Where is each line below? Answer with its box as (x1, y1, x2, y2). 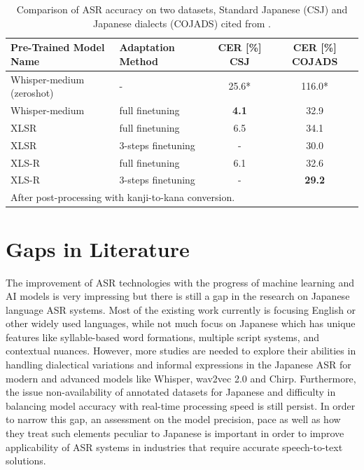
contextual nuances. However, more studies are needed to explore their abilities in (6, 343, 356, 358)
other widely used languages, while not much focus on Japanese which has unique (6, 316, 356, 331)
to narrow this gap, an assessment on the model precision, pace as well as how (6, 412, 341, 427)
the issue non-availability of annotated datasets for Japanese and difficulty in (6, 385, 336, 399)
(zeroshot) (10, 85, 54, 100)
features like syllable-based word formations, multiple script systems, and (6, 329, 319, 344)
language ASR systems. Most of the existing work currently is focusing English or (6, 302, 356, 317)
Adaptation (119, 40, 175, 55)
